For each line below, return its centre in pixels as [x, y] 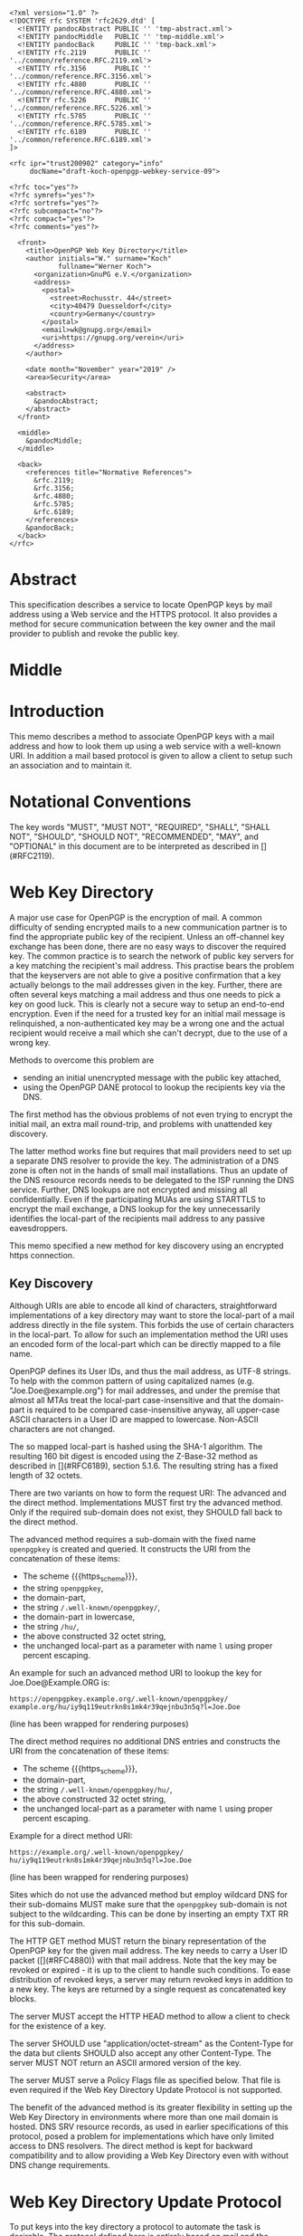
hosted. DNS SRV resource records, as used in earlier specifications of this [149, 2126]
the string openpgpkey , [63, 1588]
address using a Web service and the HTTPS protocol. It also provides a [143, 614]
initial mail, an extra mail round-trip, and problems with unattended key [141, 1123]
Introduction [57, 712]
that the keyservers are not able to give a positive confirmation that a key [146, 975]
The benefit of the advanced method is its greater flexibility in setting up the [151, 2107]
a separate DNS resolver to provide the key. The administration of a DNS [144, 1161]
